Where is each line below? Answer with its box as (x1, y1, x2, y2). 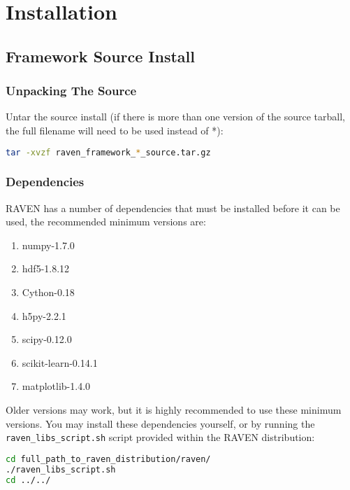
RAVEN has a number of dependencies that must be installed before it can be (6, 200, 340, 215)
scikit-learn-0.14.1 (22, 355, 98, 370)
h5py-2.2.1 (22, 308, 66, 323)
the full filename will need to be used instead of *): (6, 122, 224, 137)
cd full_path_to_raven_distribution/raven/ (6, 454, 211, 464)
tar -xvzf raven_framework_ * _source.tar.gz (6, 147, 211, 157)
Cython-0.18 (22, 285, 75, 300)
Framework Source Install (6, 45, 196, 66)
